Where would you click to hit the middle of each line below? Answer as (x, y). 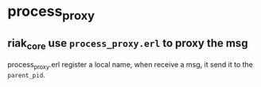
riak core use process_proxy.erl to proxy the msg (128, 44)
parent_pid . (26, 74)
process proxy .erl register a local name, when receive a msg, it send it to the (130, 65)
